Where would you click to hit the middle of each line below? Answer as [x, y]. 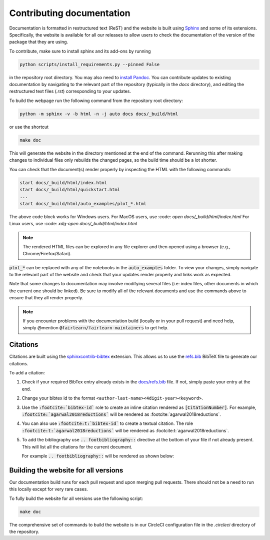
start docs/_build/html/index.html [63, 182]
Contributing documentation [70, 13]
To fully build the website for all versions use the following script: [76, 498]
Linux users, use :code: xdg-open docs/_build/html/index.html [73, 224]
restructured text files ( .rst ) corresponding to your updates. [70, 91]
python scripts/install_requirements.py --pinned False [90, 64]
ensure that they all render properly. [46, 298]
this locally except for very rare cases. [49, 489]
